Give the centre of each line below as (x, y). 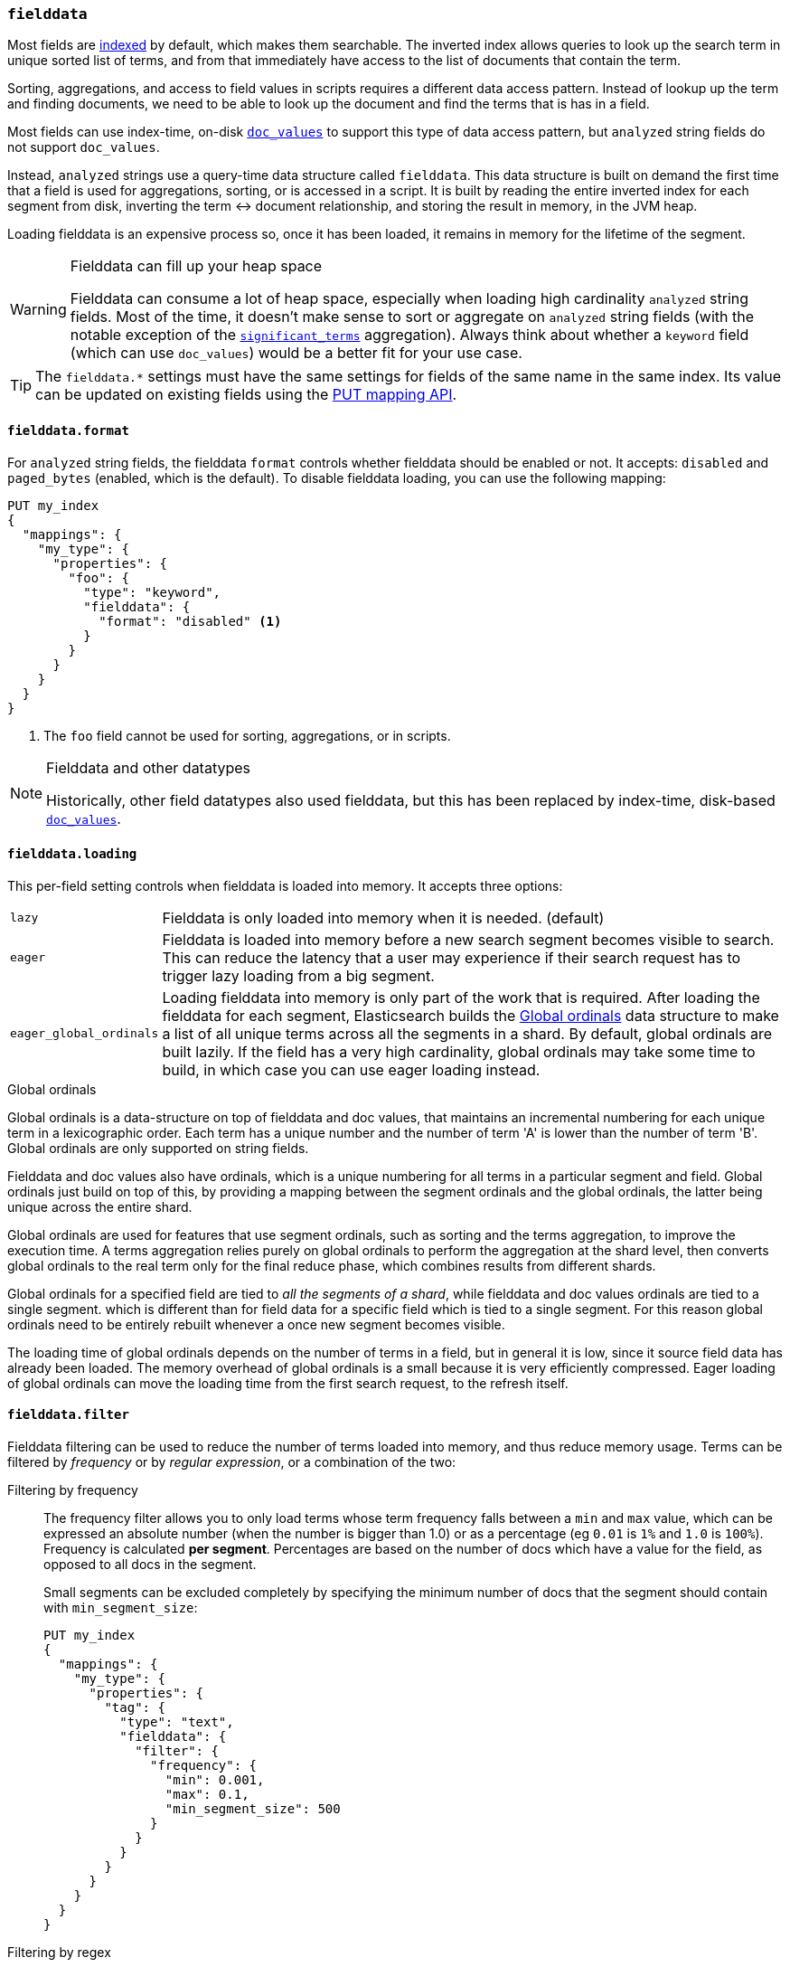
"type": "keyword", (152, 592)
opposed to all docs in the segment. (150, 1565)
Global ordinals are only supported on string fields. (158, 1148)
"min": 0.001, (215, 1780)
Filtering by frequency (73, 1490)
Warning (38, 310)
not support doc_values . (84, 147)
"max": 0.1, (207, 1795)
